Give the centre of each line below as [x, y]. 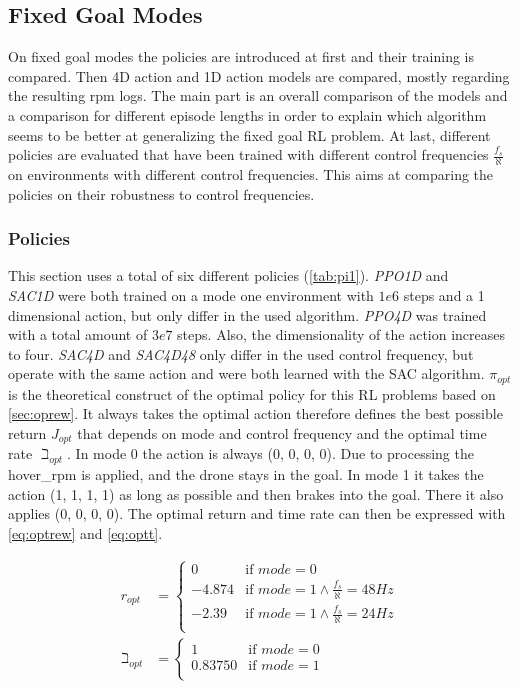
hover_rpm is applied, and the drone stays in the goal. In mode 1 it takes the [246, 474]
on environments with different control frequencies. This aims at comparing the [251, 174]
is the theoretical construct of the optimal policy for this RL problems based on [252, 393]
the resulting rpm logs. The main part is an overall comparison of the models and [258, 95]
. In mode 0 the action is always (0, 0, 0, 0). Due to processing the [270, 453]
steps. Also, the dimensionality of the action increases [341, 334]
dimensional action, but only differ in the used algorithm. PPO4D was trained [247, 314]
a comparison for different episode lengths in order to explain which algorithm [247, 114]
